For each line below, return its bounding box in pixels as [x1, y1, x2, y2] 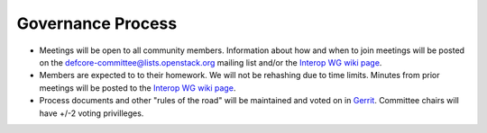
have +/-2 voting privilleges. [39, 108, 144, 119]
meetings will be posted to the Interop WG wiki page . [39, 82, 236, 93]
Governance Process [16, 13, 178, 33]
